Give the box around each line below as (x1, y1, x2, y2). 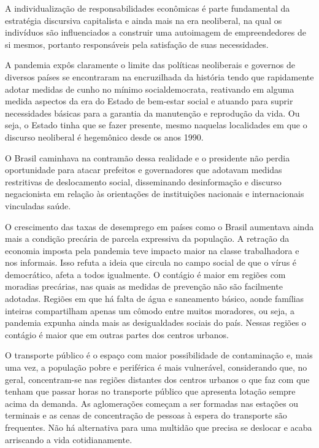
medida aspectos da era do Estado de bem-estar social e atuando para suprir (5, 95, 293, 107)
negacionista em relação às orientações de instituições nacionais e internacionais (5, 187, 304, 200)
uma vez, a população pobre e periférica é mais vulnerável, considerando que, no (5, 361, 307, 374)
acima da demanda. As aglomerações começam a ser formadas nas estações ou (5, 396, 299, 409)
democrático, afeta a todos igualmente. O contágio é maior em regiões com (5, 268, 286, 280)
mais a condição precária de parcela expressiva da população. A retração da (5, 232, 290, 245)
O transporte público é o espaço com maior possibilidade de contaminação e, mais (5, 349, 313, 361)
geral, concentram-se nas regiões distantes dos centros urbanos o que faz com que (5, 373, 310, 385)
